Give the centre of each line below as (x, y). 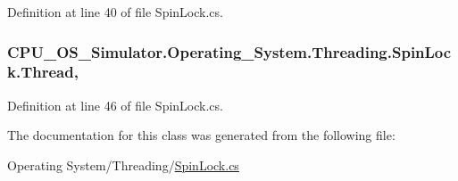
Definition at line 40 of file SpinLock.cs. (115, 12)
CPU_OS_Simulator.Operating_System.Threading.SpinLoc (229, 51)
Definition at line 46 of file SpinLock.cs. (115, 105)
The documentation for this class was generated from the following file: (201, 135)
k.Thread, (43, 72)
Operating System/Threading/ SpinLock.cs (123, 165)
